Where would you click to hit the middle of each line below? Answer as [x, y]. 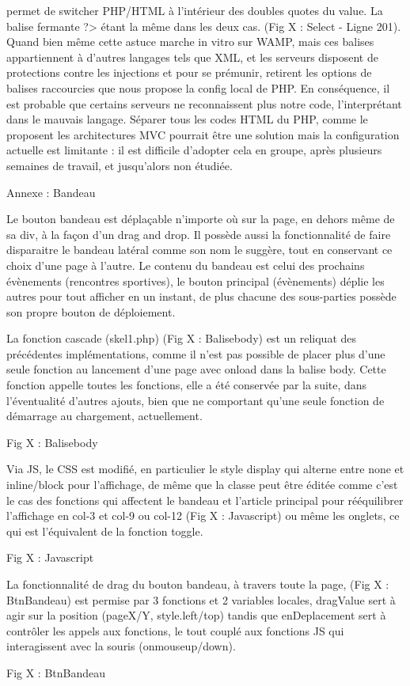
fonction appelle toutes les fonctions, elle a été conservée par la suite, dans [187, 385]
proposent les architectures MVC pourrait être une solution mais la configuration [203, 134]
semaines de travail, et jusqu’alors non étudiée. [120, 165]
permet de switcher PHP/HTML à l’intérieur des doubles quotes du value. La [195, 10]
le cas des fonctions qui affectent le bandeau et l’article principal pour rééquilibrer [205, 500]
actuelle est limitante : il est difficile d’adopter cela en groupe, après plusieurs [194, 150]
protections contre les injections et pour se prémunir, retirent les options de [189, 72]
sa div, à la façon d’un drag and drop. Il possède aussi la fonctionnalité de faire [199, 234]
